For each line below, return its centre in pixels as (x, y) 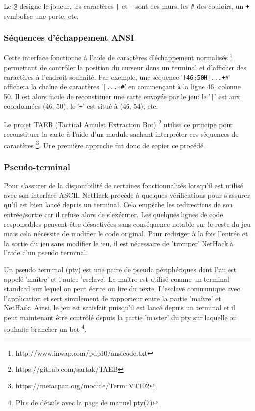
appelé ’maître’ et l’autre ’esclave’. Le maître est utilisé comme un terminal (117, 279)
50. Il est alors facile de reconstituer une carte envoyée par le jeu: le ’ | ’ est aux (122, 96)
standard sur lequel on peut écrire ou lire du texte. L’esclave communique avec (122, 288)
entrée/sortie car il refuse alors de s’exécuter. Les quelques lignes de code (114, 214)
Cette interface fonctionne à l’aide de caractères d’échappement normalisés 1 (118, 57)
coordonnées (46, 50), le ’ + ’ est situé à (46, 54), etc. (81, 106)
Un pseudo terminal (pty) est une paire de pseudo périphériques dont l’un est (120, 269)
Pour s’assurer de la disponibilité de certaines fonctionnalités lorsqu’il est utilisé (124, 185)
